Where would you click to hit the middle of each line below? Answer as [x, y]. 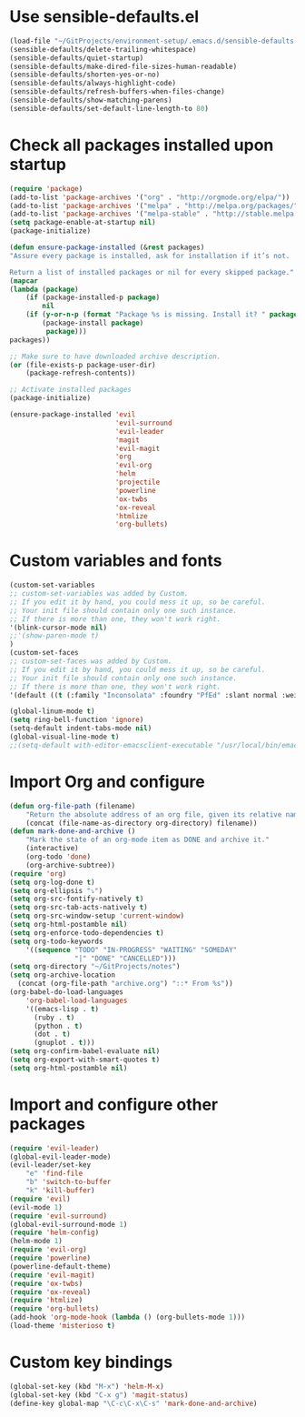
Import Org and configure [108, 782]
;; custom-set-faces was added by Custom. [91, 661]
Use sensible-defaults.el [104, 17]
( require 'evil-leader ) [54, 1148]
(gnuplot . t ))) [64, 1043]
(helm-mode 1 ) [36, 1241]
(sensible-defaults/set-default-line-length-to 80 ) [109, 108]
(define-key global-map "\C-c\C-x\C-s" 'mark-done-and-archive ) [133, 1403]
